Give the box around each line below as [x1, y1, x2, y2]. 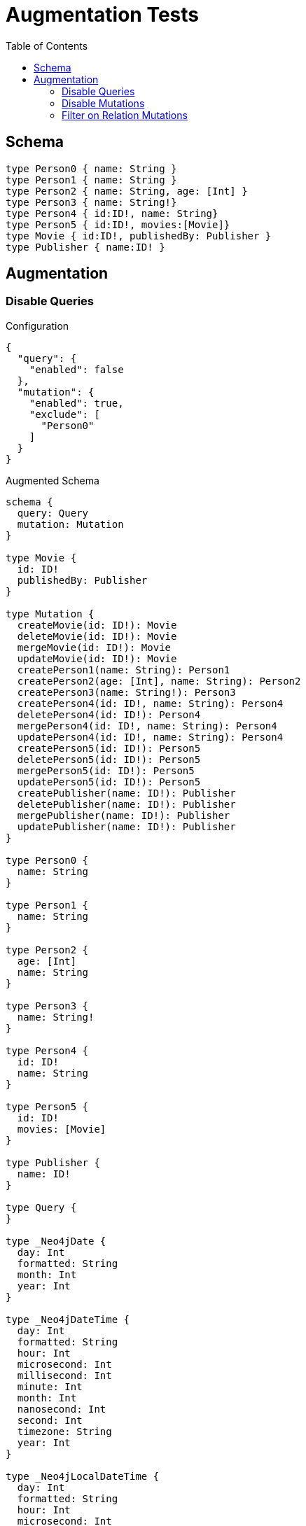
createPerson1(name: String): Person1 [17, 664, 230, 675]
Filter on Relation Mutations [62, 108, 188, 121]
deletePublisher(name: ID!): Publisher [17, 798, 236, 810]
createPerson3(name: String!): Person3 [17, 686, 236, 698]
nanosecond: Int [17, 1403, 106, 1415]
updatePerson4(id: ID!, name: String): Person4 [17, 731, 284, 743]
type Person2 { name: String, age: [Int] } [6, 185, 248, 197]
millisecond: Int [17, 1369, 112, 1381]
